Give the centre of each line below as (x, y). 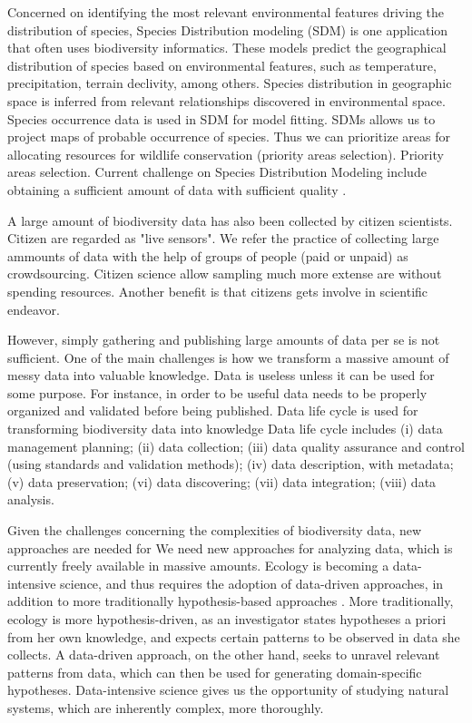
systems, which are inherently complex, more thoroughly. (166, 707)
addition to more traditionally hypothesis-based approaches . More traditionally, (231, 601)
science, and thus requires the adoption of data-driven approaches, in (252, 583)
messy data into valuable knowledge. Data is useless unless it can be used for (221, 375)
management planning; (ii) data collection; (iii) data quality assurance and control (236, 446)
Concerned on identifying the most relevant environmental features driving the (226, 12)
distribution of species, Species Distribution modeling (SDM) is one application (228, 29)
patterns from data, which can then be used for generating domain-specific (215, 672)
